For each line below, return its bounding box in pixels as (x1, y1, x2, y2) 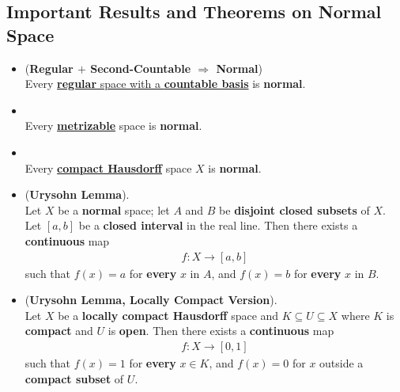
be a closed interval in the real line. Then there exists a (78, 217, 358, 234)
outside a (319, 354, 364, 371)
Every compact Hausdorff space (25, 159, 192, 176)
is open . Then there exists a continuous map (108, 322, 334, 339)
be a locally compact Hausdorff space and (58, 306, 279, 323)
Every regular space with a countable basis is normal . (25, 75, 306, 92)
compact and (25, 322, 93, 339)
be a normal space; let (58, 201, 170, 218)
